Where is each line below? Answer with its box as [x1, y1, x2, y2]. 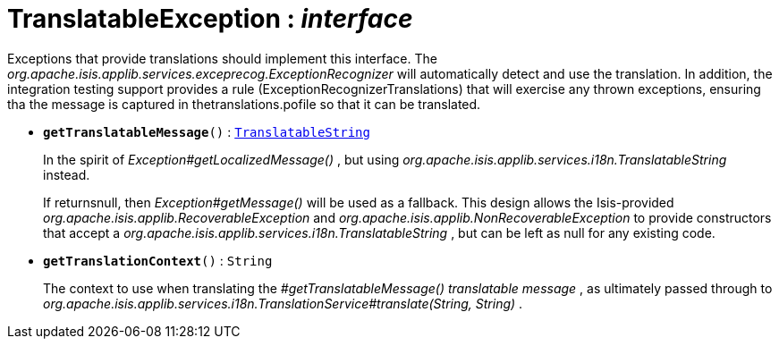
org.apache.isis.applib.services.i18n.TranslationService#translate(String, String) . [43, 295, 523, 311]
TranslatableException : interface [7, 4, 413, 34]
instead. [43, 166, 90, 182]
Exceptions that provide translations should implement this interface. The [7, 50, 437, 66]
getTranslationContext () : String [43, 252, 273, 268]
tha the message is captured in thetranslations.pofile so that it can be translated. [7, 96, 481, 112]
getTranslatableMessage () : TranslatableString [43, 123, 370, 139]
